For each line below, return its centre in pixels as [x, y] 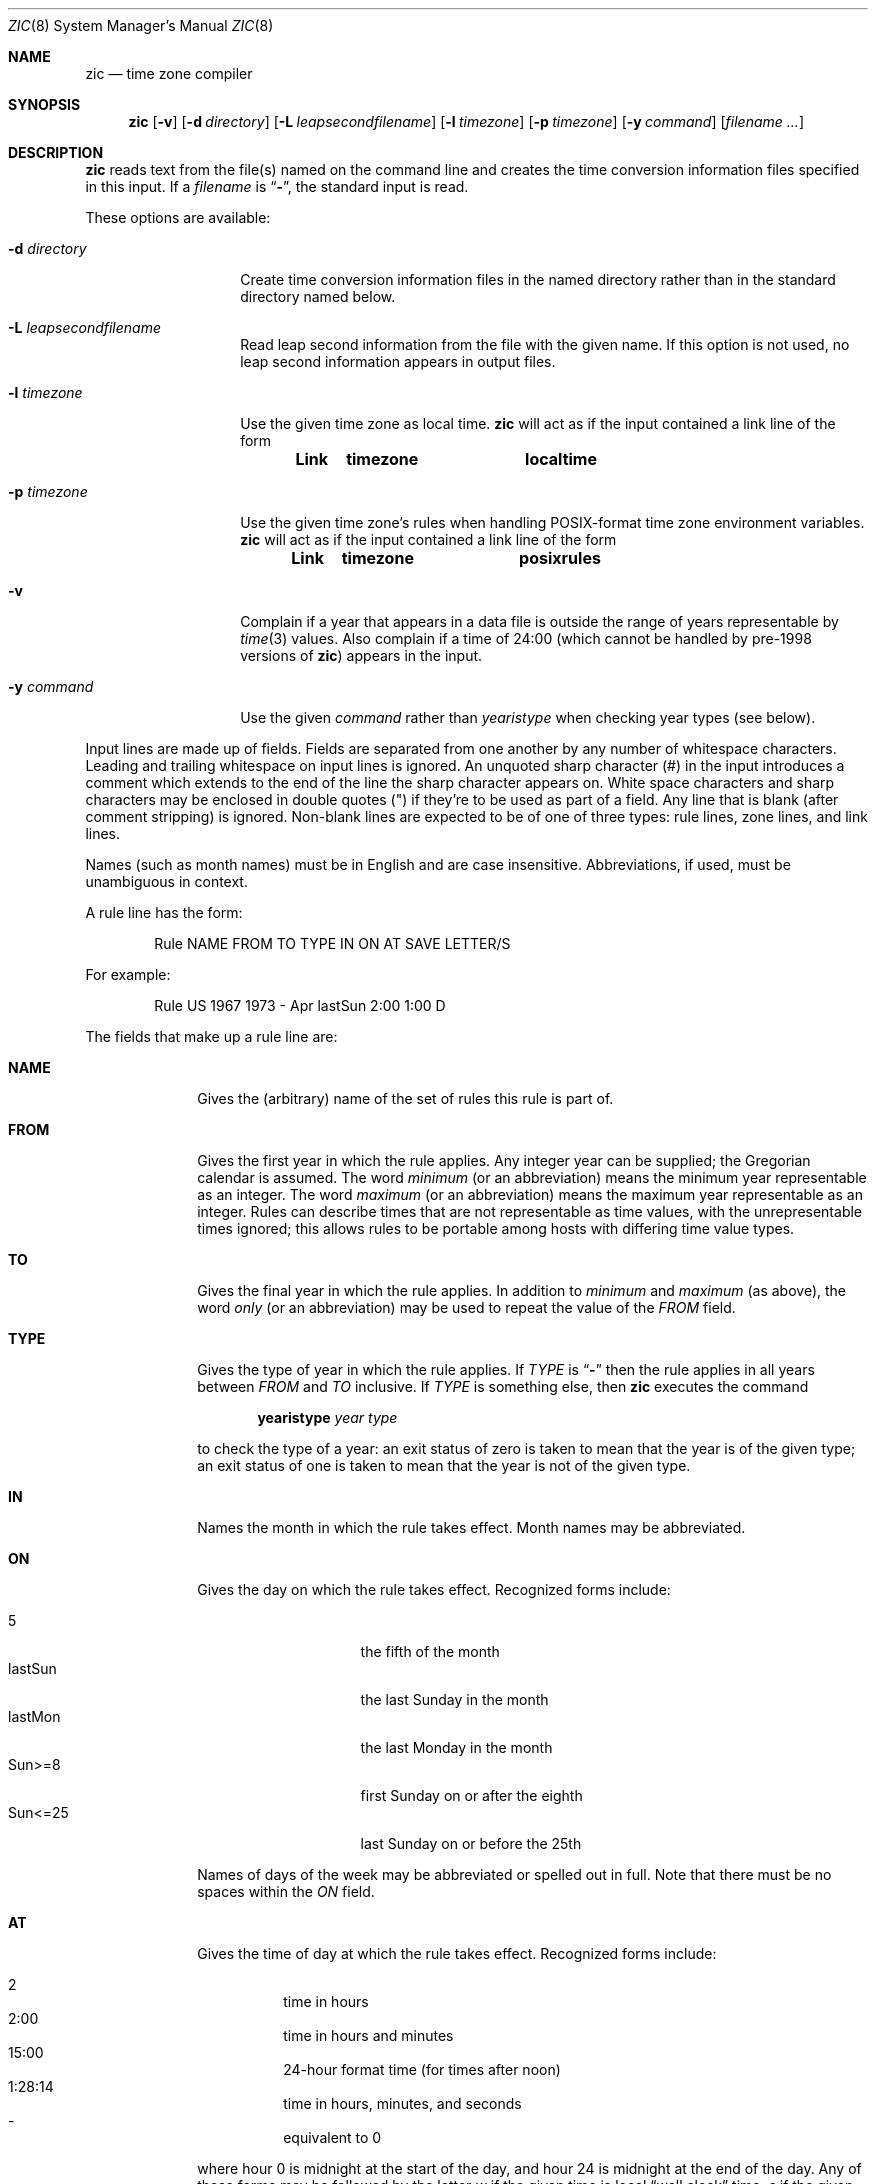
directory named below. [318, 296]
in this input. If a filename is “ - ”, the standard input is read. [277, 186]
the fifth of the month [430, 1651]
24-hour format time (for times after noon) [422, 2069]
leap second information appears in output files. [398, 361]
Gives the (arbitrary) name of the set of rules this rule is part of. [405, 1098]
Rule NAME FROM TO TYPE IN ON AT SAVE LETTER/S [332, 943]
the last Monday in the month [456, 1747]
